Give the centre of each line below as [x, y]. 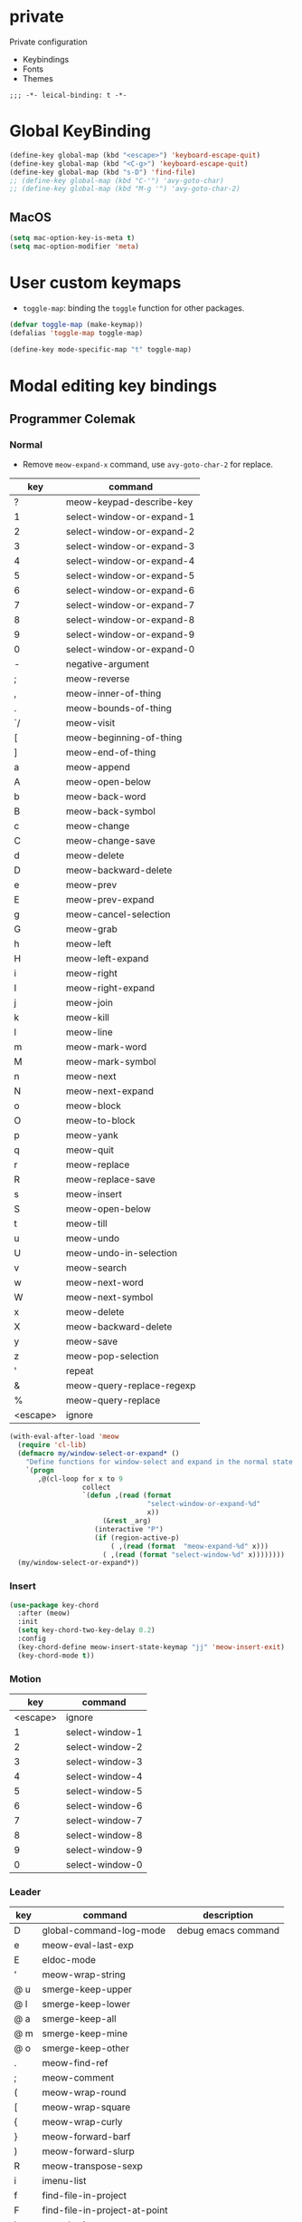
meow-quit [90, 1150]
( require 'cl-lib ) [52, 1445]
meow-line [89, 1032]
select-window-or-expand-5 [130, 575]
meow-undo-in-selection [122, 1253]
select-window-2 [104, 1746]
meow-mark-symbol [111, 1062]
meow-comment [78, 2078]
